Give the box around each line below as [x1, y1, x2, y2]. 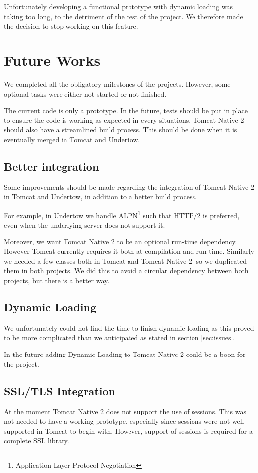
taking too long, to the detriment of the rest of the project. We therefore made [4, 11, 243, 21]
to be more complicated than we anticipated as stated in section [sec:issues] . [4, 332, 235, 343]
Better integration [4, 158, 99, 174]
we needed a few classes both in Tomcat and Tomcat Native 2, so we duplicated [4, 255, 247, 266]
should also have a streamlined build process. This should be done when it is [4, 124, 237, 135]
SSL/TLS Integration [4, 383, 115, 398]
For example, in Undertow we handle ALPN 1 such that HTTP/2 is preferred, [4, 208, 240, 220]
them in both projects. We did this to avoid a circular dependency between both [4, 265, 249, 276]
